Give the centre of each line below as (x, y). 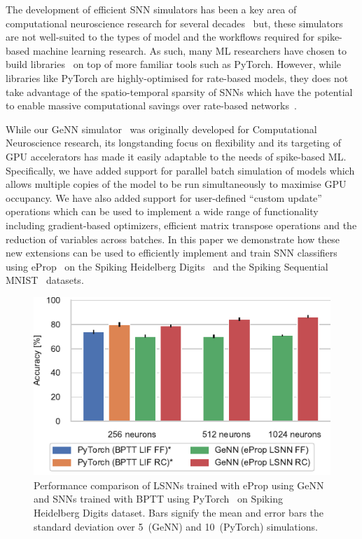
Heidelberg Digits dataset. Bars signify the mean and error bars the (179, 513)
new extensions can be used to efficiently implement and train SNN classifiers (172, 253)
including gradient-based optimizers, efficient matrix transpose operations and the (181, 225)
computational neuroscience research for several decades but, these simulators (174, 23)
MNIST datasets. (45, 280)
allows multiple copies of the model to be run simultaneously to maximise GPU (176, 184)
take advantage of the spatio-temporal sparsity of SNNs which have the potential (179, 91)
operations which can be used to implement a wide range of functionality (162, 211)
